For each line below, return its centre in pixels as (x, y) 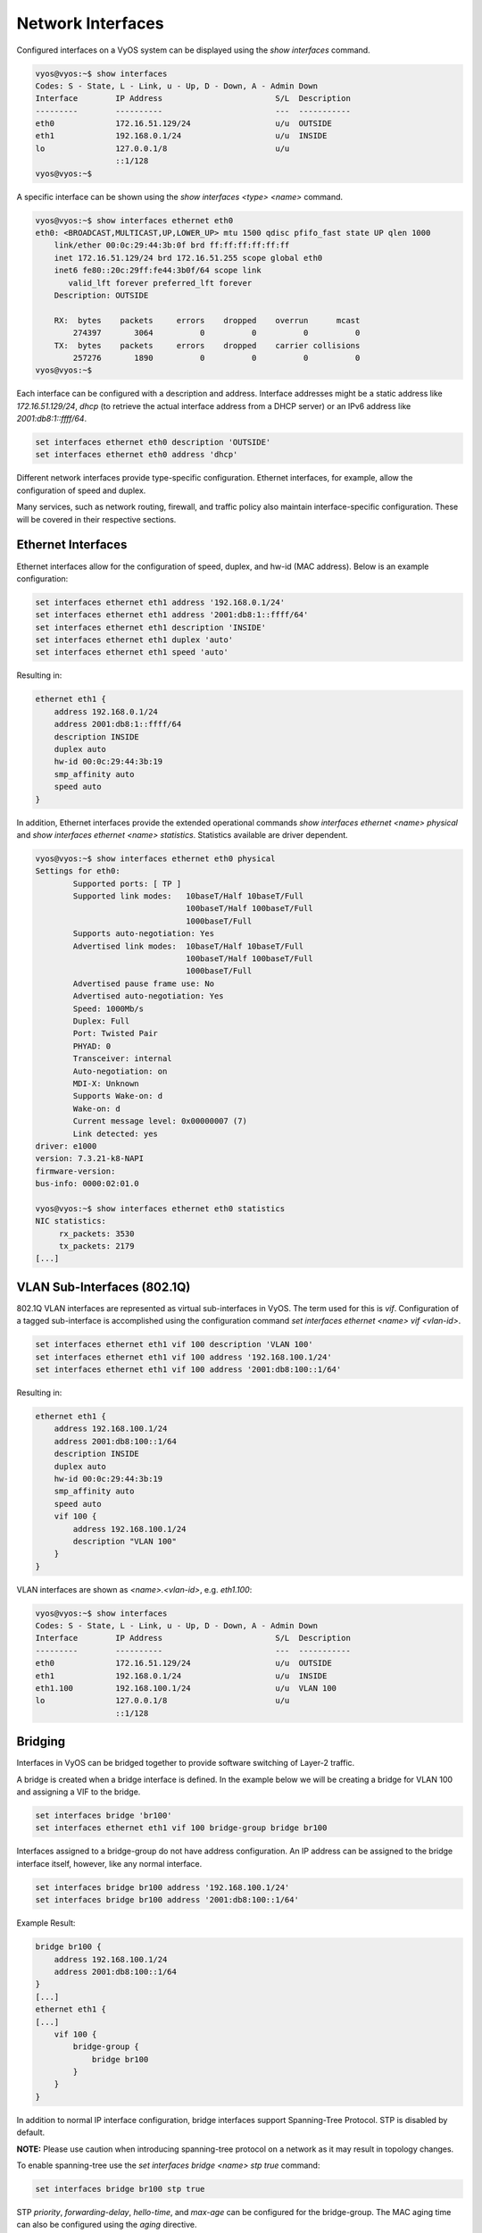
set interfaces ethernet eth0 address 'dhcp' (137, 455)
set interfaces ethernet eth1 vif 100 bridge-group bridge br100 (181, 1828)
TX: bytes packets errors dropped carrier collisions (207, 345)
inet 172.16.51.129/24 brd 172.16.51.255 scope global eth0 (188, 258)
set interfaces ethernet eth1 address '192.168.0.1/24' (160, 602)
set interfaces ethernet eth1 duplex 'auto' (134, 640)
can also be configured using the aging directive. (107, 2225)
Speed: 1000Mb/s (108, 1008)
